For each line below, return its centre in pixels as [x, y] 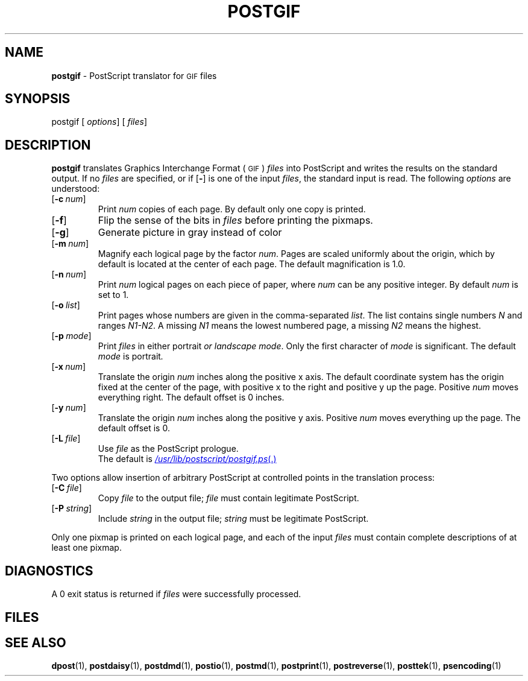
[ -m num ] [70, 244]
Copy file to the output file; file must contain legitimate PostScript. [228, 498]
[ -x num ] [69, 367]
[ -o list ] [66, 305]
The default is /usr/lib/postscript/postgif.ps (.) [187, 459]
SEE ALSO [36, 642]
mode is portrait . [130, 356]
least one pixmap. [86, 548]
